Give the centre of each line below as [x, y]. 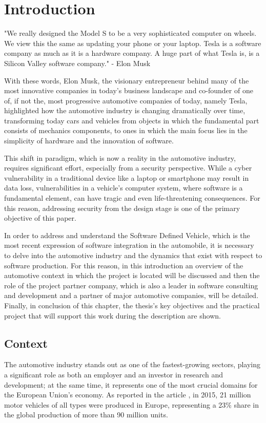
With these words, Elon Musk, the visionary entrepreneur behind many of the [127, 80]
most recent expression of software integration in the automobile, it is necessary [129, 245]
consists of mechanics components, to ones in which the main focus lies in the [126, 130]
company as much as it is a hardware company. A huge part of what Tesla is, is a [132, 53]
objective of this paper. [40, 218]
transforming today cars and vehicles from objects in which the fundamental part [132, 120]
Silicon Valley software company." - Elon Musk [77, 63]
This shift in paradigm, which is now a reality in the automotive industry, [120, 157]
